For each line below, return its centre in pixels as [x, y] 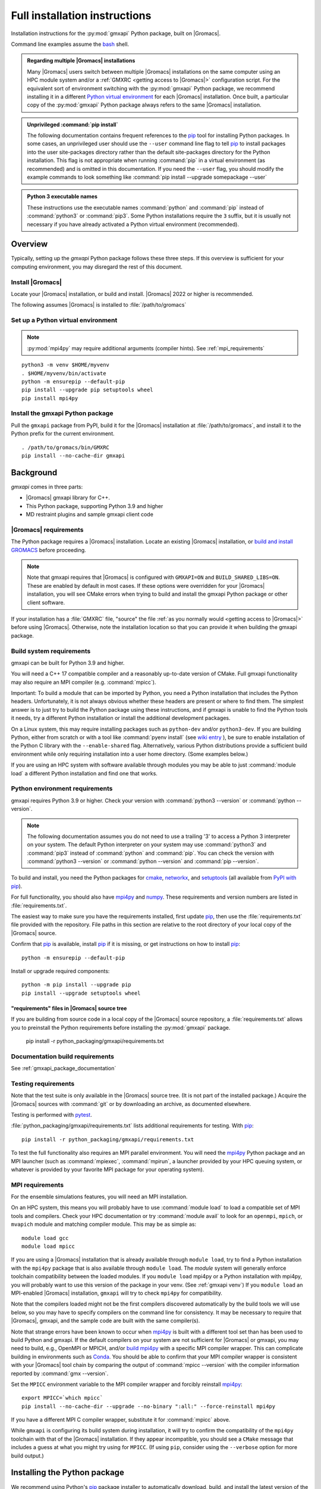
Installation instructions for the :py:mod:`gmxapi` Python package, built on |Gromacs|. [116, 33]
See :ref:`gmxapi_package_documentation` [64, 1069]
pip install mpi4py [50, 398]
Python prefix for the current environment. [63, 434]
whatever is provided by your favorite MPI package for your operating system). [108, 1169]
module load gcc [45, 1238]
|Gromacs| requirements [47, 529]
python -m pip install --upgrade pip [77, 985]
